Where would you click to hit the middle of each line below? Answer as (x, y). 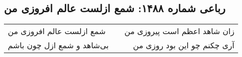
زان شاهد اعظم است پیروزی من (179, 31)
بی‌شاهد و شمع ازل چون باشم (58, 45)
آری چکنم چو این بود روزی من (184, 45)
